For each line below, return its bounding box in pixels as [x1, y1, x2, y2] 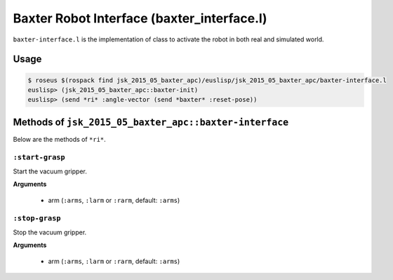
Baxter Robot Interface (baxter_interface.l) [13, 11, 267, 26]
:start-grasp [13, 152, 66, 161]
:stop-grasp [13, 213, 61, 222]
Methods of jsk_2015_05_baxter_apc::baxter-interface [13, 116, 289, 128]
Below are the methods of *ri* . [13, 135, 107, 143]
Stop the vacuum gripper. [13, 228, 87, 236]
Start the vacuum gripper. [13, 167, 87, 175]
